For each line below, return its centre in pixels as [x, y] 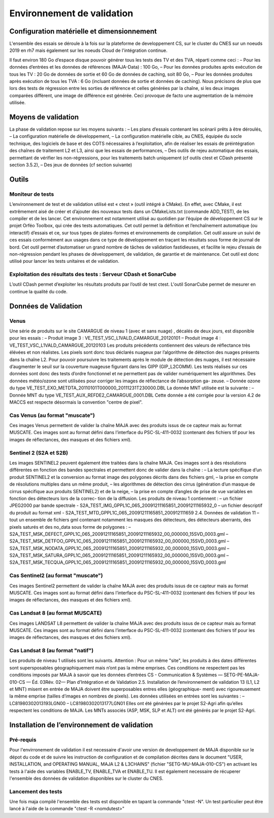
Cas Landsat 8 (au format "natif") [52, 651]
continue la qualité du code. [39, 291]
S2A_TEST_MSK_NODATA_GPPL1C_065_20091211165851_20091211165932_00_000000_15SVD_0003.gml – [119, 548]
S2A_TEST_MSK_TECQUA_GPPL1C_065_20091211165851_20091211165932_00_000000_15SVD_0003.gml [117, 562]
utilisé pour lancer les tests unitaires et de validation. [64, 261]
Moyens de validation [44, 117]
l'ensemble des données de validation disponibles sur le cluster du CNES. [86, 778]
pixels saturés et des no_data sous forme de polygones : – [70, 527]
